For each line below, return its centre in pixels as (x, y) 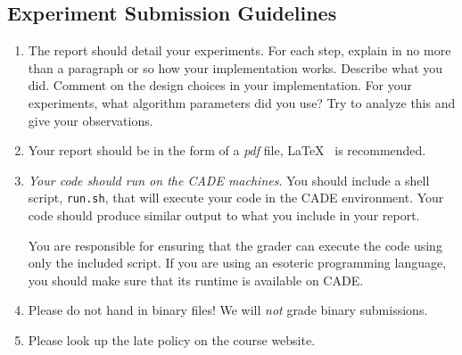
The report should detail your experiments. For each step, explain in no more (239, 50)
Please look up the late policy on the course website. (172, 339)
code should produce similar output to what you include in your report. (224, 215)
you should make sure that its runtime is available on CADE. (196, 280)
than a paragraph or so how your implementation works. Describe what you (235, 67)
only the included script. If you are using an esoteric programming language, (237, 263)
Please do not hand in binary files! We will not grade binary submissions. (228, 310)
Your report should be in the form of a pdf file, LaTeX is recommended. (227, 150)
